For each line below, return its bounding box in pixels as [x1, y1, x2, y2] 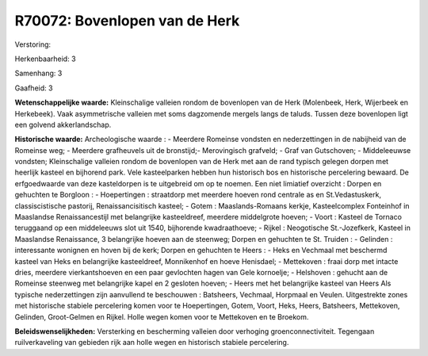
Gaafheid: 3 [14, 83, 53, 93]
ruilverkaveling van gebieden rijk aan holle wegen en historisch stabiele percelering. [14, 338, 289, 347]
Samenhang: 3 [14, 68, 63, 78]
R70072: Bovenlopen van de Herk [14, 12, 240, 29]
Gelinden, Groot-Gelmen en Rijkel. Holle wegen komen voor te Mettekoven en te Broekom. [14, 312, 309, 321]
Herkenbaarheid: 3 [14, 54, 76, 63]
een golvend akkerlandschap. [14, 120, 112, 129]
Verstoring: [14, 40, 52, 49]
